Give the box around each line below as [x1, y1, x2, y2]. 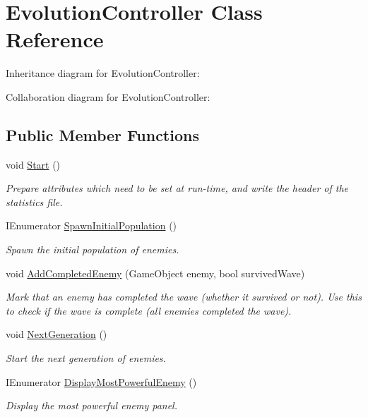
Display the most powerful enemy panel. [6, 398, 177, 413]
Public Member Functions [6, 123, 199, 145]
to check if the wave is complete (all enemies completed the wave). [6, 303, 292, 318]
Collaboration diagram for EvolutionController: [6, 89, 210, 104]
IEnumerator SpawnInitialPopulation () [6, 218, 177, 233]
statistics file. [6, 194, 63, 209]
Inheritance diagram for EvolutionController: [6, 66, 200, 80]
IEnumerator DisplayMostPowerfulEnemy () [6, 374, 197, 389]
